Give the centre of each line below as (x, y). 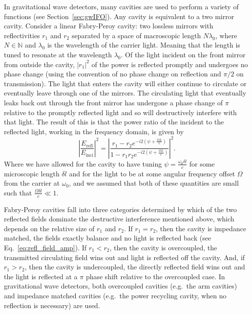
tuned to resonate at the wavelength (58, 54)
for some (202, 163)
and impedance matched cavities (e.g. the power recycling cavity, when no (115, 295)
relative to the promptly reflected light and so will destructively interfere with (120, 112)
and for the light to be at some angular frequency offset (152, 173)
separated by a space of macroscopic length (136, 35)
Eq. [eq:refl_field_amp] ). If (45, 248)
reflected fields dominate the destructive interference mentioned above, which (119, 219)
